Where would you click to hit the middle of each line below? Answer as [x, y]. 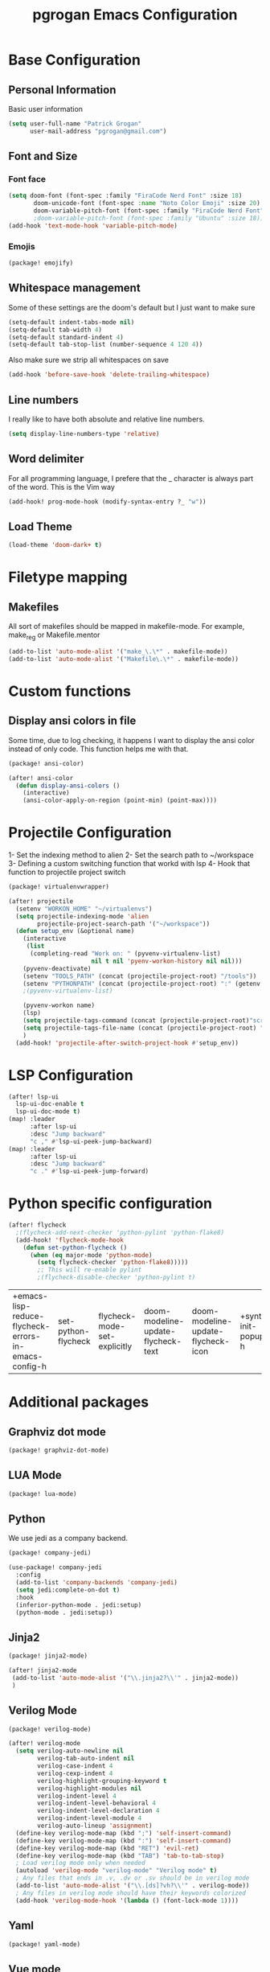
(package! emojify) [41, 263]
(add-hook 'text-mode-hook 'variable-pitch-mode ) [93, 226]
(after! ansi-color [41, 778]
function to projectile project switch [67, 872]
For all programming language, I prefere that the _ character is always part [131, 478]
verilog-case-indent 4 [75, 1766]
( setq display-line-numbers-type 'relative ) [84, 433]
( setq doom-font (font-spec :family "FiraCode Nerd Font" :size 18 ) [125, 196]
